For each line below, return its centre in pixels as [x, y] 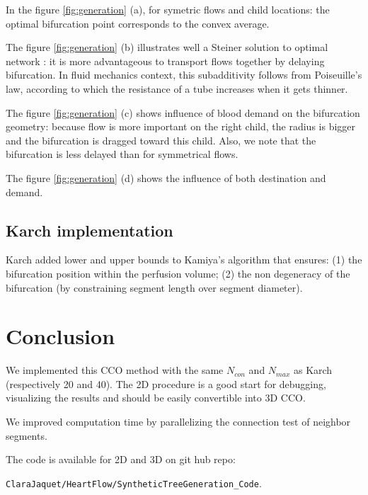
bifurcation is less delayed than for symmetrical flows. [122, 154]
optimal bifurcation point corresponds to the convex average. [138, 23]
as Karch [313, 370]
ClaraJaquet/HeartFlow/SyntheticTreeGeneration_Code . [134, 483]
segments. [27, 435]
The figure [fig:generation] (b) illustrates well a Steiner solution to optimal [167, 47]
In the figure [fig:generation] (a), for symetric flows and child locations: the [168, 9]
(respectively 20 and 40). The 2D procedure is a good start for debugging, [166, 383]
